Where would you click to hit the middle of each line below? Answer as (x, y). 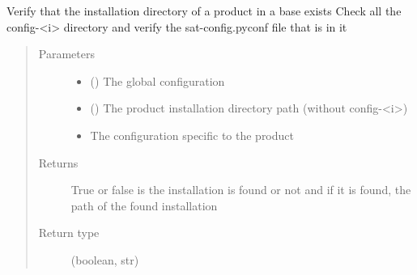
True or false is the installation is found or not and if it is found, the (241, 190)
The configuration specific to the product (192, 135)
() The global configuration (157, 80)
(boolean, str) (105, 259)
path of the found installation (144, 205)
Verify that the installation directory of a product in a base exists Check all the (204, 11)
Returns (58, 162)
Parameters (66, 54)
